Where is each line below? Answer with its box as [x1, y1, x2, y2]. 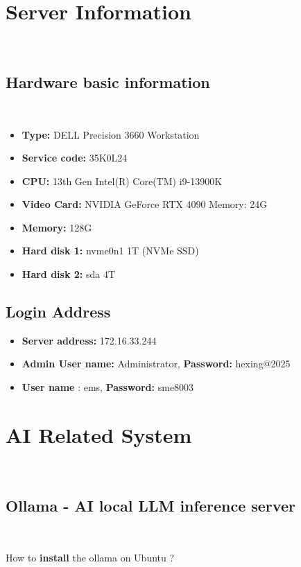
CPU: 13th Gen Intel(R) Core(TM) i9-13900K [21, 173, 223, 188]
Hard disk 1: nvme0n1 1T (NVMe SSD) [21, 243, 199, 258]
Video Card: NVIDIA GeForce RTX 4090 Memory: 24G [21, 197, 268, 211]
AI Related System [6, 420, 192, 448]
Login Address [6, 301, 111, 322]
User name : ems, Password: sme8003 [21, 380, 194, 394]
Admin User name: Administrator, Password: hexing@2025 [21, 356, 291, 371]
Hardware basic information [6, 71, 210, 93]
